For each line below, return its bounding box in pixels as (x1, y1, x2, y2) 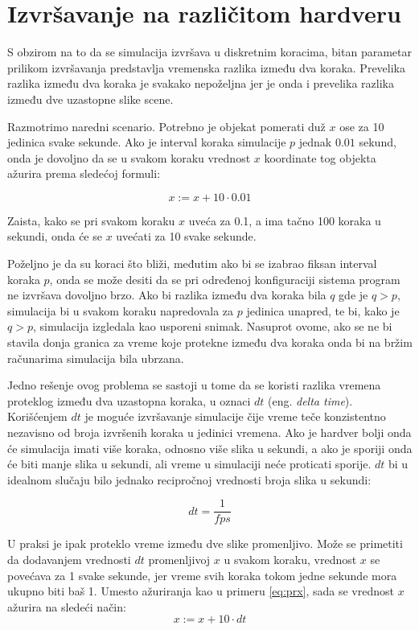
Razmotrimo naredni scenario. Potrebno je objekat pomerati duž (7, 117, 326, 134)
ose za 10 (339, 117, 384, 134)
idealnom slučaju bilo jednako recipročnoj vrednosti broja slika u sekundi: (7, 471, 372, 488)
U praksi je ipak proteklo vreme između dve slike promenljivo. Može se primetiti (7, 535, 403, 552)
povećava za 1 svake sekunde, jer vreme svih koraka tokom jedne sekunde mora (7, 566, 397, 583)
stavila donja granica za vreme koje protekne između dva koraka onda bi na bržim (7, 334, 413, 351)
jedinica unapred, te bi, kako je (246, 302, 400, 319)
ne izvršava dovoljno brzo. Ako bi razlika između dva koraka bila (7, 286, 327, 303)
